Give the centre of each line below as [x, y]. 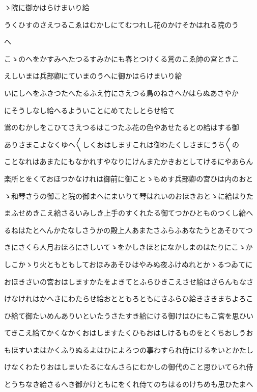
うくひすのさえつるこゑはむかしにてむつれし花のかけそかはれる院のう [122, 24]
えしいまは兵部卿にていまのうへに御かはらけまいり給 [93, 76]
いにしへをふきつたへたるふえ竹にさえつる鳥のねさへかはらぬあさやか [121, 93]
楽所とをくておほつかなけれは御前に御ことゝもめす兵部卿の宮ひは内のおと [129, 178]
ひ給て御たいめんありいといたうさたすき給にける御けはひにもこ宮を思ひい [129, 315]
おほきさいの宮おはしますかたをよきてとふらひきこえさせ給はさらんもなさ [129, 281]
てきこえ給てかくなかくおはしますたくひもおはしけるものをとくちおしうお [129, 333]
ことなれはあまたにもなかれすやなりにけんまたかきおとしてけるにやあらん [129, 161]
